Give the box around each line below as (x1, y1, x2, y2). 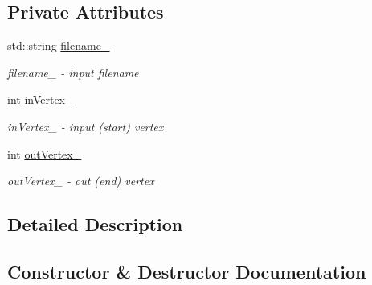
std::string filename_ (7, 37, 110, 54)
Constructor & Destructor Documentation (7, 258, 366, 283)
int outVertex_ (7, 145, 82, 162)
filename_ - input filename (7, 64, 139, 81)
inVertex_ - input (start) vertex (7, 118, 164, 134)
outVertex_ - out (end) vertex (7, 172, 154, 189)
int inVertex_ (7, 91, 74, 108)
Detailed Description (7, 212, 183, 237)
